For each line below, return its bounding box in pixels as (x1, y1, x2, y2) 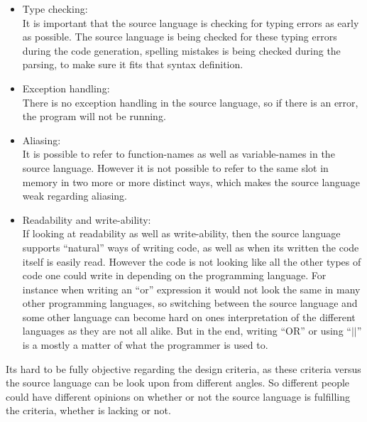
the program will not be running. (22, 109, 166, 124)
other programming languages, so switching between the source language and (22, 296, 358, 310)
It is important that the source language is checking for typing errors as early (22, 15, 359, 30)
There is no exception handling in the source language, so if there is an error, (22, 94, 358, 109)
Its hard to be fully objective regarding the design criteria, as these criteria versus (6, 361, 361, 376)
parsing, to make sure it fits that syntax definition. (22, 57, 243, 72)
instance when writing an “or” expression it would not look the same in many (22, 281, 361, 296)
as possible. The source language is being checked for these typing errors (22, 29, 337, 44)
